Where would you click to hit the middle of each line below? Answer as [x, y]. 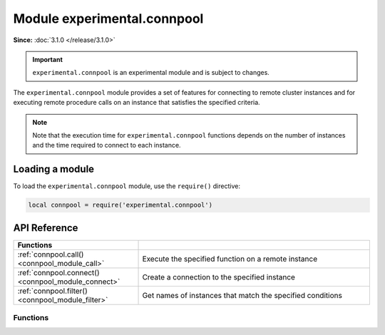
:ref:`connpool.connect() [58, 272]
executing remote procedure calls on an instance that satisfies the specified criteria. [137, 103]
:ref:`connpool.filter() [53, 291]
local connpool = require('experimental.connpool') [120, 205]
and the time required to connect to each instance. [107, 145]
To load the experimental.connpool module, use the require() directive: [127, 186]
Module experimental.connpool [108, 19]
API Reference [46, 228]
